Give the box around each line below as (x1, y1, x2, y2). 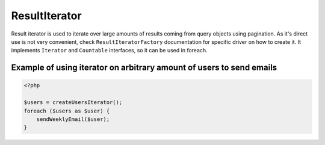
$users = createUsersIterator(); (23, 99, 123, 106)
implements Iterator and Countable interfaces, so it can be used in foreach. (11, 47, 208, 54)
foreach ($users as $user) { (23, 107, 110, 114)
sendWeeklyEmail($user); (36, 116, 110, 123)
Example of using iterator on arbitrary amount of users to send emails (11, 63, 277, 73)
